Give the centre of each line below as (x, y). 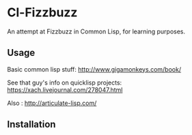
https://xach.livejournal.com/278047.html (65, 89)
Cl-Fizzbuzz (42, 13)
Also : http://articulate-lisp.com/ (52, 103)
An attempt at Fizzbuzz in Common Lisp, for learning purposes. (96, 31)
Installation (31, 124)
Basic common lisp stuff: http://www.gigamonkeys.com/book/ (94, 69)
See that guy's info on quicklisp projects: (65, 82)
